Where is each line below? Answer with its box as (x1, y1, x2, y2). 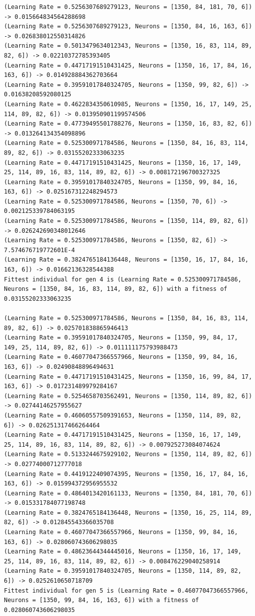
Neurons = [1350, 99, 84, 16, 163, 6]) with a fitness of (4, 597, 199, 604)
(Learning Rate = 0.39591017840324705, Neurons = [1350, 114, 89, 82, (4, 567, 242, 575)
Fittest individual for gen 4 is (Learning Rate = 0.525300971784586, (4, 275, 242, 283)
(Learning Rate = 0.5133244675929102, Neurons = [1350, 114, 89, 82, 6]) (4, 451, 253, 458)
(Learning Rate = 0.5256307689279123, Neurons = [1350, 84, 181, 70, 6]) (4, 3, 253, 10)
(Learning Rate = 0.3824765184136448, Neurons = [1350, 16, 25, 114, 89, (4, 509, 253, 516)
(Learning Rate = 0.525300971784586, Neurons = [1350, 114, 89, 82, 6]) (4, 217, 249, 225)
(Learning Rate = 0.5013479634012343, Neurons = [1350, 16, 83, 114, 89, (4, 42, 253, 50)
